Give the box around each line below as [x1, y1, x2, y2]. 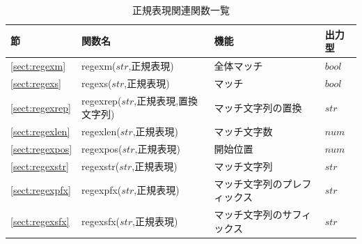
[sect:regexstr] [10, 158, 69, 173]
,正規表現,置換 [134, 93, 198, 107]
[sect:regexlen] [10, 124, 70, 139]
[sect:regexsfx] [10, 213, 70, 228]
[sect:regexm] [10, 59, 66, 73]
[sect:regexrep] [10, 100, 71, 114]
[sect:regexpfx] [10, 183, 71, 197]
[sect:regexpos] [10, 142, 72, 155]
